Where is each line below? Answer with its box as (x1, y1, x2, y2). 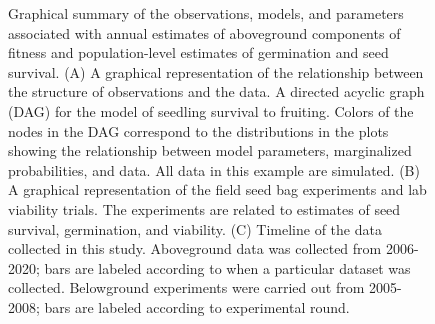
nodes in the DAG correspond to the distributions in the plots (8, 120, 389, 141)
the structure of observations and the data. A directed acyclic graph (8, 81, 425, 102)
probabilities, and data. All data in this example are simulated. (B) (8, 159, 420, 180)
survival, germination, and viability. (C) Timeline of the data (8, 218, 382, 239)
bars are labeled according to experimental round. (44, 296, 350, 317)
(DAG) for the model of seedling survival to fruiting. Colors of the (8, 100, 414, 121)
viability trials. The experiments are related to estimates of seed (8, 198, 401, 219)
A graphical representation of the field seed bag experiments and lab (8, 179, 427, 200)
